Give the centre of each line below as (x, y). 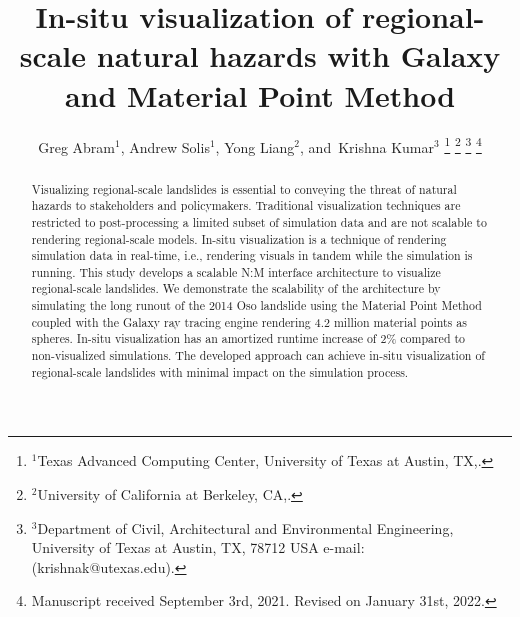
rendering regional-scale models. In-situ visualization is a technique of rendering (239, 238)
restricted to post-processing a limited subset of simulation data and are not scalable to (259, 221)
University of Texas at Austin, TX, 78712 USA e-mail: (198, 547)
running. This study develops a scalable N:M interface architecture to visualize (236, 271)
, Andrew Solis (165, 146)
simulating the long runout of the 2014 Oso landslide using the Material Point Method (256, 305)
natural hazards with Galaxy (298, 55)
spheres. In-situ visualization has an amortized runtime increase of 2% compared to (248, 338)
